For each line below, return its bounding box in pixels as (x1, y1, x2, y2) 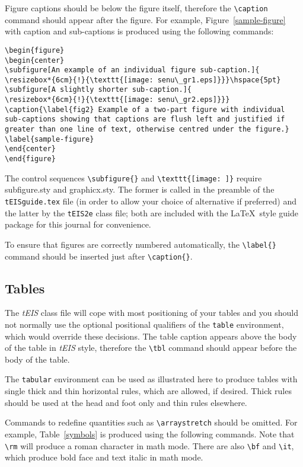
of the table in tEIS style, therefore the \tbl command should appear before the (5, 341, 297, 354)
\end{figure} (5, 155, 56, 164)
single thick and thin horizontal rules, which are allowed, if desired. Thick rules (5, 385, 292, 397)
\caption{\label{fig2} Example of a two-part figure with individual (5, 105, 285, 114)
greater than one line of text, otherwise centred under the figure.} (5, 125, 289, 134)
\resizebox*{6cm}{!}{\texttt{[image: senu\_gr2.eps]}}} (5, 95, 230, 104)
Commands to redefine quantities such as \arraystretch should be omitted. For (5, 416, 298, 428)
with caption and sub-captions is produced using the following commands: (5, 25, 274, 37)
